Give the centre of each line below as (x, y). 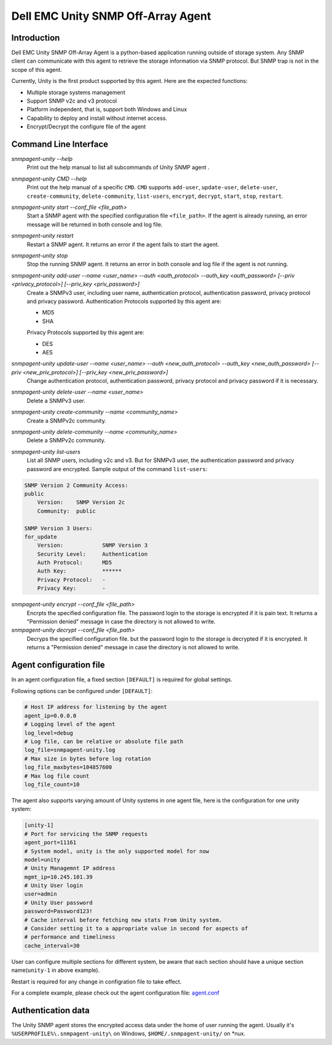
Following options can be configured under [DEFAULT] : (82, 691)
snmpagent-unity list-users (46, 452)
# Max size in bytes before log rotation (88, 758)
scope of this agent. (37, 69)
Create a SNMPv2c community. (67, 420)
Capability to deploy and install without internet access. (97, 118)
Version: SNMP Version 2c (81, 503)
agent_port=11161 (50, 843)
